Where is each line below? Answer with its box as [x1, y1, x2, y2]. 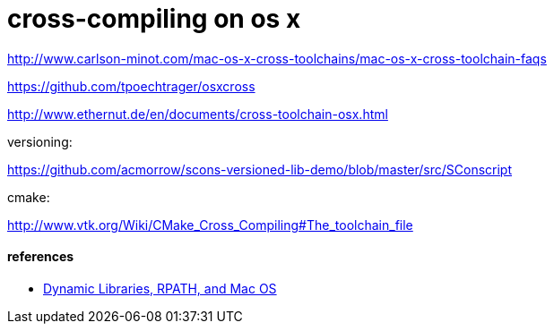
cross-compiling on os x [7, 4, 301, 34]
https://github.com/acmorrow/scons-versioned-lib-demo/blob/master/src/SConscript [7, 161, 513, 177]
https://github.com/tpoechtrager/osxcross [7, 78, 255, 94]
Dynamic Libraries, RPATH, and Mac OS [43, 280, 277, 296]
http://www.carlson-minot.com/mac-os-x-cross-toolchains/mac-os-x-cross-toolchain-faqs [7, 50, 547, 66]
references [7, 249, 74, 265]
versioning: [7, 133, 73, 149]
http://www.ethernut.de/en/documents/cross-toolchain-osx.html [7, 106, 388, 122]
